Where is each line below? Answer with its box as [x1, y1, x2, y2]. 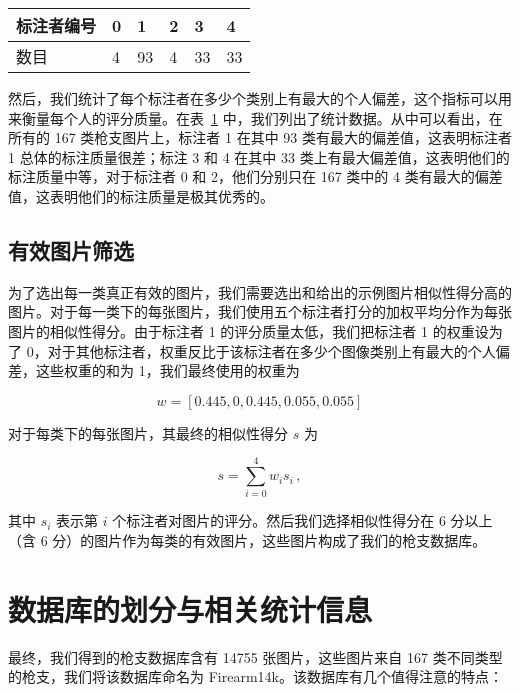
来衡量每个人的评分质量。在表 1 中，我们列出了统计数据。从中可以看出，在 [8, 107, 503, 128]
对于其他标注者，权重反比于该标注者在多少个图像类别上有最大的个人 [47, 340, 496, 361]
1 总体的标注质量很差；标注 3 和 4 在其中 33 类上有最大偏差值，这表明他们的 [8, 146, 510, 167]
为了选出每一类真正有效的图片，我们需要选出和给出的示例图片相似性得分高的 [8, 281, 512, 302]
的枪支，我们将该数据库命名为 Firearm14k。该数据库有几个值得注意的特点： [8, 666, 503, 687]
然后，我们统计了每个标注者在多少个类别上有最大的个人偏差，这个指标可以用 [8, 88, 512, 108]
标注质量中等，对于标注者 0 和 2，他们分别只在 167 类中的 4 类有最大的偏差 [8, 166, 503, 187]
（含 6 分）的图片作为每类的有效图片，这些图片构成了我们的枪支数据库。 [8, 530, 487, 551]
